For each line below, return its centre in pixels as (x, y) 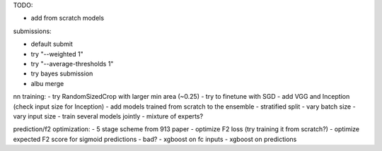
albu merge (47, 83)
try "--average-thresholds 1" (72, 64)
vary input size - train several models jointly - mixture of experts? (108, 116)
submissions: (33, 31)
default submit (52, 44)
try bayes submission (62, 73)
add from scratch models (68, 18)
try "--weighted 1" (57, 54)
